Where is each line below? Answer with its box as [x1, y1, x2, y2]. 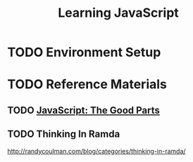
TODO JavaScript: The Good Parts [7, 104, 161, 116]
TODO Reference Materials [7, 76, 168, 93]
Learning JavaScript [57, 5, 180, 21]
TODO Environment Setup [7, 44, 161, 60]
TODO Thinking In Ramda [7, 128, 120, 140]
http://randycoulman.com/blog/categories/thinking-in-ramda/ [7, 147, 186, 155]
